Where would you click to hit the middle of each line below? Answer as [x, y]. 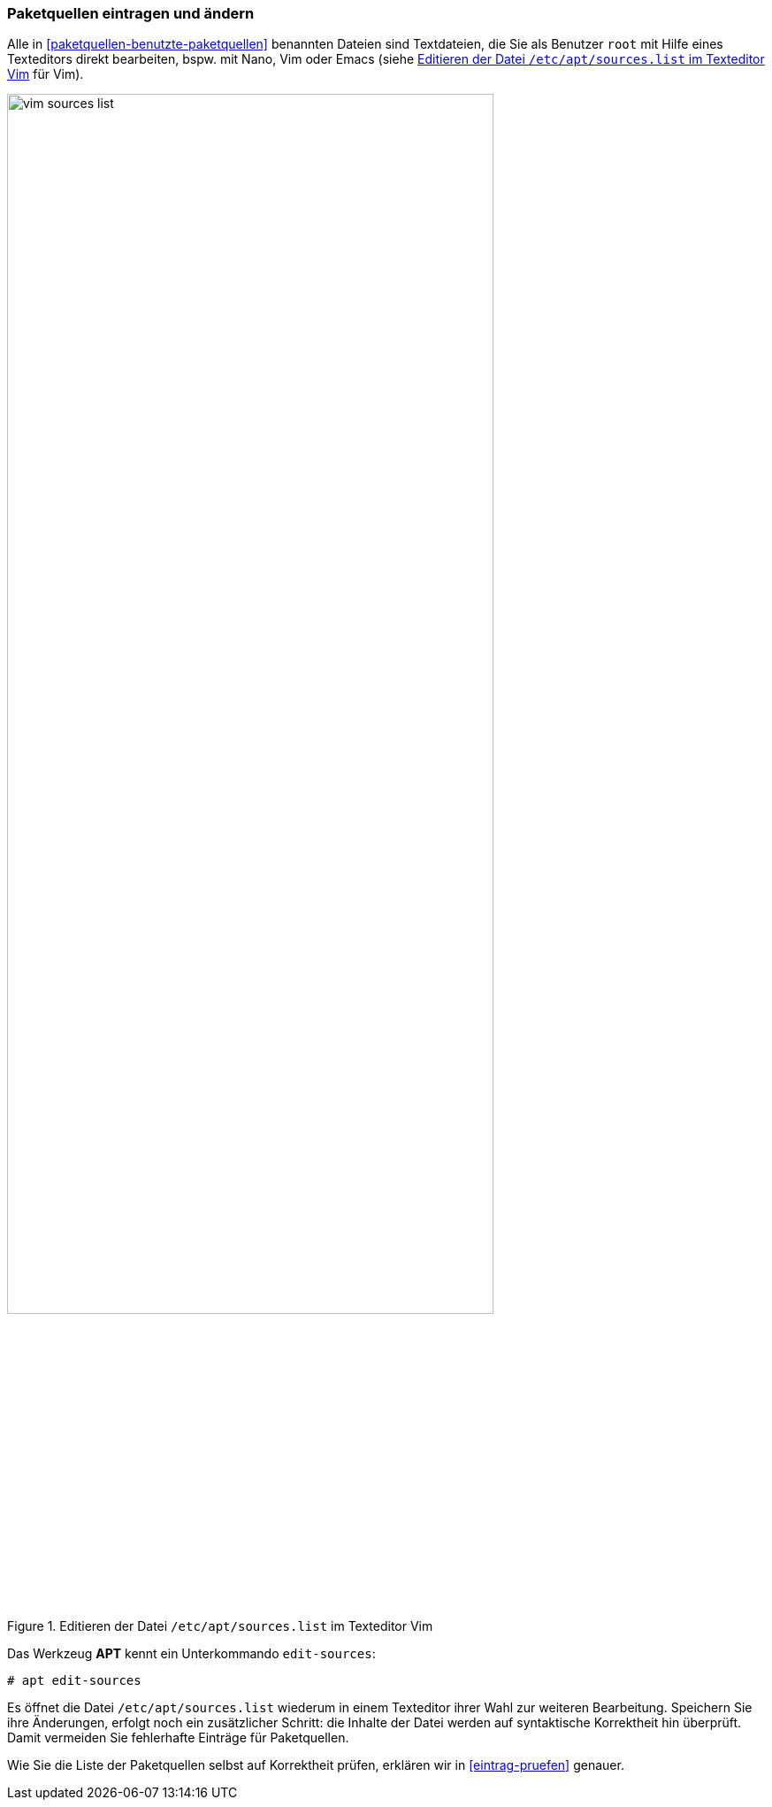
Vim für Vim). [46, 74]
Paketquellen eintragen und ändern [131, 13]
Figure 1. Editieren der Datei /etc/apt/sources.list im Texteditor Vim [220, 1626]
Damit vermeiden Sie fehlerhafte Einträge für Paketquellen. [178, 1737]
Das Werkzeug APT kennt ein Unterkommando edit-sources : [191, 1653]
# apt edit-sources [74, 1680]
